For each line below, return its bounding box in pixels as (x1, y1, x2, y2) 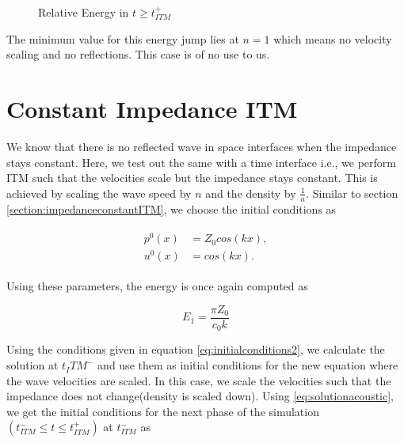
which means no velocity (273, 30, 392, 47)
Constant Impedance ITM (6, 92, 298, 124)
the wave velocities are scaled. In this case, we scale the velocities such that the (6, 372, 391, 388)
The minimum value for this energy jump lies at (6, 30, 239, 47)
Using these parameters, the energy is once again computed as (6, 278, 308, 294)
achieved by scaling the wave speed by (6, 184, 192, 201)
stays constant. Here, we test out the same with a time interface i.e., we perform (6, 153, 397, 170)
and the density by (205, 184, 296, 201)
